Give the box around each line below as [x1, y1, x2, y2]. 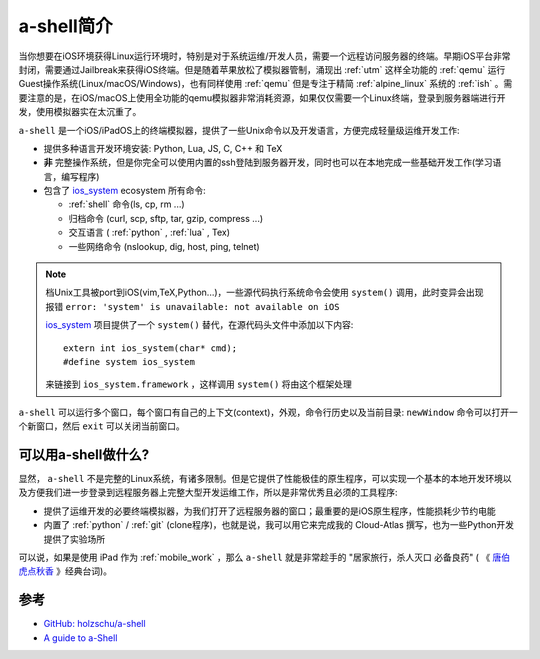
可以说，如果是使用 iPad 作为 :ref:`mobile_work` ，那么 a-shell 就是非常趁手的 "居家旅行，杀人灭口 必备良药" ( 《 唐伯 [18, 551, 511, 563]
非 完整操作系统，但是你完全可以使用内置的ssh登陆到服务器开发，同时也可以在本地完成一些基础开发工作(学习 [43, 156, 494, 169]
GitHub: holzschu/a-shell [43, 618, 146, 630]
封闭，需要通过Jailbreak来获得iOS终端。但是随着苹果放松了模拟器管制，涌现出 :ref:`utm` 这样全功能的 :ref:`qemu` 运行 [18, 63, 506, 75]
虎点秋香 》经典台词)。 [18, 565, 113, 577]
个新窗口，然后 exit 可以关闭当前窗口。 [18, 420, 185, 432]
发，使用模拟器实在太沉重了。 [18, 106, 142, 118]
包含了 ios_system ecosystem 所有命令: [43, 185, 206, 197]
